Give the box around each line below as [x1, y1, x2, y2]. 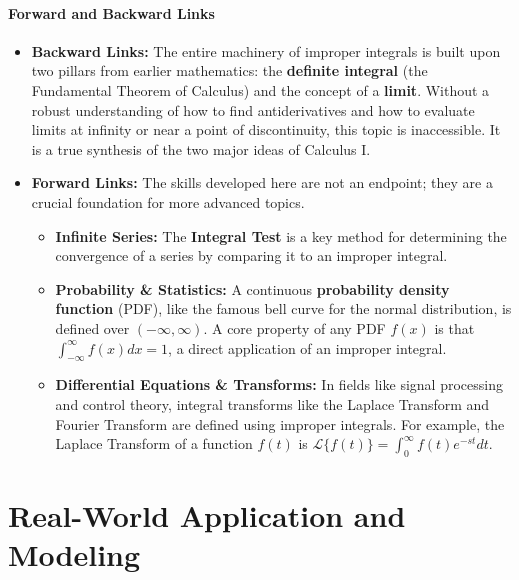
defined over [55, 317, 130, 338]
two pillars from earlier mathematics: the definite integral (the [31, 60, 428, 81]
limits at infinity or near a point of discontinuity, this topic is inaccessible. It [31, 119, 501, 140]
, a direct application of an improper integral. [168, 337, 447, 358]
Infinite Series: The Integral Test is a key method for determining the [55, 225, 507, 246]
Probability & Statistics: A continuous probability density [55, 278, 450, 299]
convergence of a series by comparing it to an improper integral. [55, 245, 448, 266]
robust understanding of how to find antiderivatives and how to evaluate [31, 99, 475, 120]
